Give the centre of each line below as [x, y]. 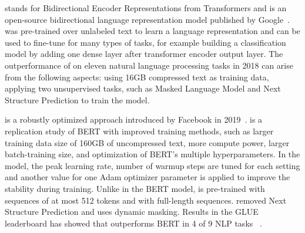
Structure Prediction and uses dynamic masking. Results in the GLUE [132, 212]
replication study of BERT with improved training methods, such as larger [139, 131]
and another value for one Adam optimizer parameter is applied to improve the [148, 177]
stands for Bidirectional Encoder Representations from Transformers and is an [146, 8]
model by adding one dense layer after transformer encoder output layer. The [144, 54]
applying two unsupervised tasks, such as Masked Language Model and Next [143, 88]
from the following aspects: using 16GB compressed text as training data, [137, 77]
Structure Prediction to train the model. [77, 99]
